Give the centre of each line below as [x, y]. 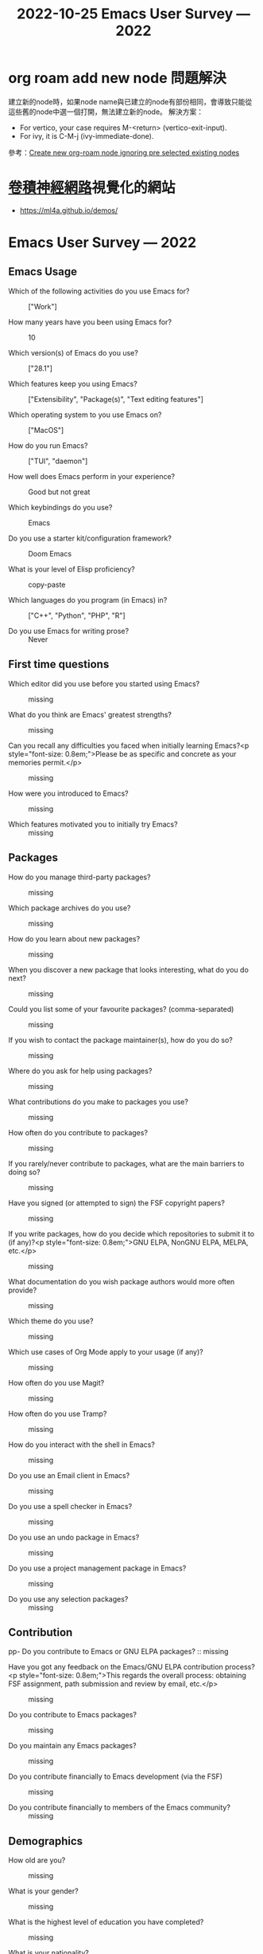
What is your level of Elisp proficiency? [72, 569]
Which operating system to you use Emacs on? [85, 415]
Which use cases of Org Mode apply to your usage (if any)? [106, 1351]
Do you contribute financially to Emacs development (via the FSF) [116, 1777]
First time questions [59, 664]
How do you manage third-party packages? [79, 877]
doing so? [25, 1172]
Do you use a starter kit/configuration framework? [90, 538]
